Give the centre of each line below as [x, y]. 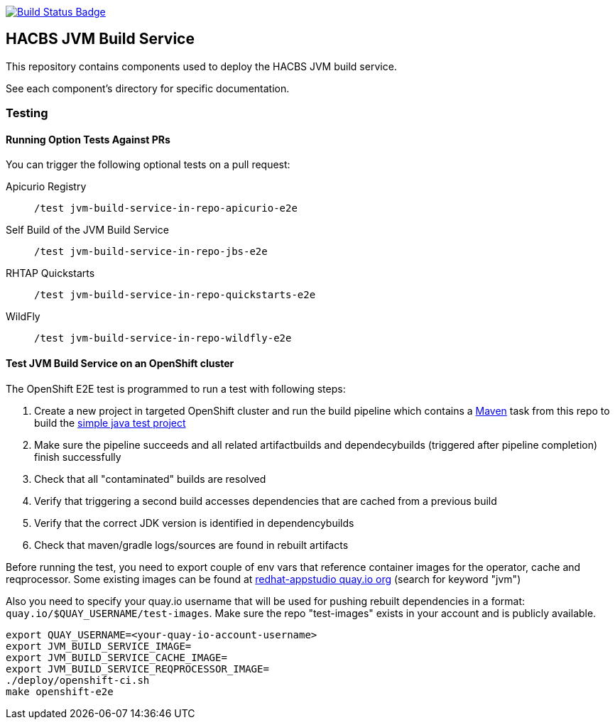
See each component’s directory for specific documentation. [148, 88]
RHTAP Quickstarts [50, 273]
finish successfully [78, 457]
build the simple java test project [110, 423]
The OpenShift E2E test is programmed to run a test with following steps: [176, 388]
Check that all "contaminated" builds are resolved [150, 479]
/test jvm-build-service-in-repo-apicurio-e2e [166, 208]
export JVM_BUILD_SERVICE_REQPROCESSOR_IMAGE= [137, 669]
